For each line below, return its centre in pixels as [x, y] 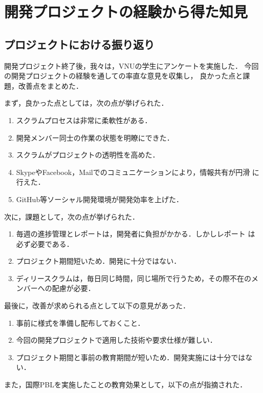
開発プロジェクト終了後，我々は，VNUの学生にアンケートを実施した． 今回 [131, 65]
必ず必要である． [45, 243]
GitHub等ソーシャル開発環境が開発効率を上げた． [100, 199]
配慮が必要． [73, 288]
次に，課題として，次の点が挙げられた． [72, 216]
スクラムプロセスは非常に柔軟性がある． [84, 120]
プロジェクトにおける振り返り [79, 44]
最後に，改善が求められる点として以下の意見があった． [97, 306]
